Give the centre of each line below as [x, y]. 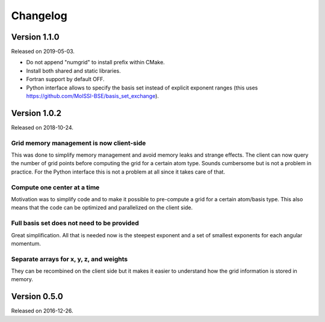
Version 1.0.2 [36, 113]
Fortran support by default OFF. [65, 79]
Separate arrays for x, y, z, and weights [70, 259]
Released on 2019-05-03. [43, 52]
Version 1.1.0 [35, 37]
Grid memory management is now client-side [79, 143]
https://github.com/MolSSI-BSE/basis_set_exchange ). [93, 96]
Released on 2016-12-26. [42, 311]
